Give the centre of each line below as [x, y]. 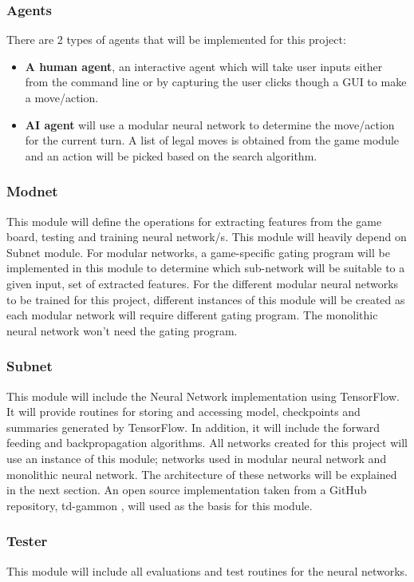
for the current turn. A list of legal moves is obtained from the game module [212, 140]
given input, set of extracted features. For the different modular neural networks [203, 283]
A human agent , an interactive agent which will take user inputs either [204, 66]
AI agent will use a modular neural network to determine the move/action [210, 124]
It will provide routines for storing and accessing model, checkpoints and [183, 412]
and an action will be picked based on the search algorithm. [171, 155]
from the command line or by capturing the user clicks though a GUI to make [216, 82]
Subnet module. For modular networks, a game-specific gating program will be [198, 252]
